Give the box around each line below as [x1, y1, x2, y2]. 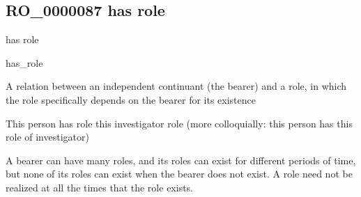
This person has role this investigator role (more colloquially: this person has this [6, 116, 353, 130]
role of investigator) [6, 129, 89, 144]
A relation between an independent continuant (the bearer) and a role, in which [6, 79, 347, 93]
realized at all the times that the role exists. [6, 180, 193, 194]
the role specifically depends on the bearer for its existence [6, 92, 256, 107]
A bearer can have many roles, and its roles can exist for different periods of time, [6, 152, 356, 167]
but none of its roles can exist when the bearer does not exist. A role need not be [6, 166, 353, 181]
